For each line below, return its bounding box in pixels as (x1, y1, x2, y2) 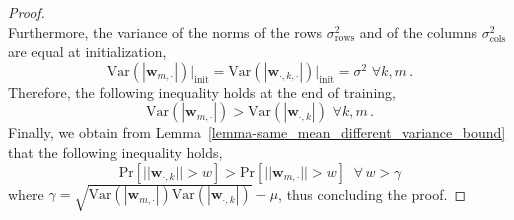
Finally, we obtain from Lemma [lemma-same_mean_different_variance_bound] (8, 122, 506, 143)
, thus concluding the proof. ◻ (278, 183, 467, 204)
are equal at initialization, (8, 41, 167, 62)
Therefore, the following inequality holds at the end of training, (8, 81, 396, 102)
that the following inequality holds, (8, 141, 223, 162)
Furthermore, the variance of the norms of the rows (8, 21, 323, 42)
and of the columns (359, 21, 477, 42)
